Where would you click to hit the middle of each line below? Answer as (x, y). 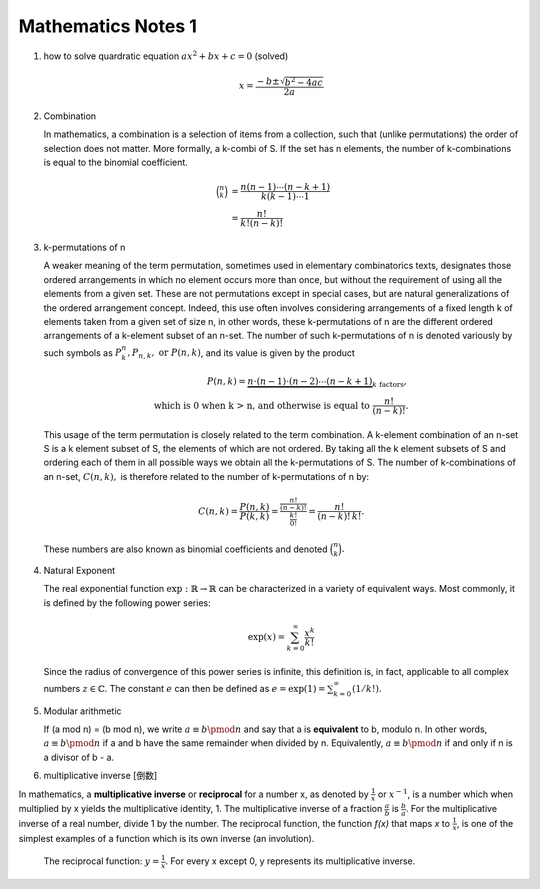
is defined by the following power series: (127, 602)
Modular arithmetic (82, 711)
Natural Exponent (79, 570)
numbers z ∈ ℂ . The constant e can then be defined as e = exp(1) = (184, 688)
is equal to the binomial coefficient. (116, 162)
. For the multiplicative (451, 809)
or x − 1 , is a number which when (445, 793)
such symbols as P (82, 352)
